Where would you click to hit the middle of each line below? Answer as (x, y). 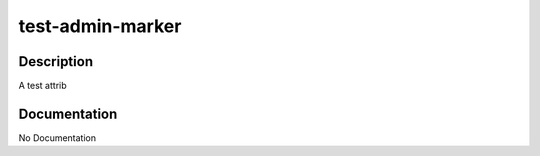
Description (56, 61)
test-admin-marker (100, 26)
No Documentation (57, 137)
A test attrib (42, 86)
